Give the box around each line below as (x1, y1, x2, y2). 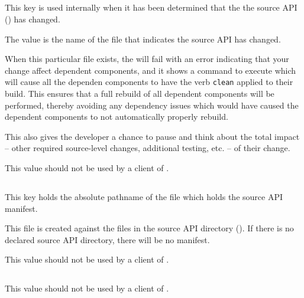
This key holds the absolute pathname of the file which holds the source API (5, 190, 283, 202)
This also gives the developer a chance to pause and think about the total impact (5, 130, 300, 142)
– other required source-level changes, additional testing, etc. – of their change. (5, 142, 290, 154)
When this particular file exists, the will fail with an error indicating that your (5, 53, 289, 65)
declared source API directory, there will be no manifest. (5, 233, 210, 245)
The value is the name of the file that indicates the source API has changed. (5, 32, 281, 45)
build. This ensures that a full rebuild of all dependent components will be (5, 87, 274, 100)
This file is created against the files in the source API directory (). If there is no (5, 222, 294, 234)
